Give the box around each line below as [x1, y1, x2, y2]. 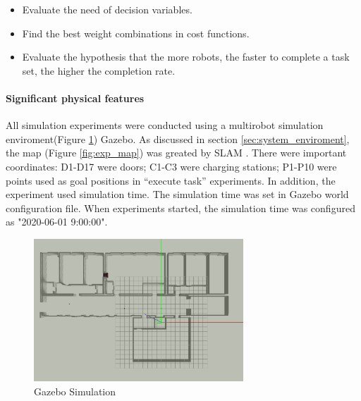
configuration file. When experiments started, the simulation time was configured [6, 200, 355, 215]
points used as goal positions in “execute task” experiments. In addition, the [6, 173, 336, 187]
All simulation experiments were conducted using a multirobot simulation [6, 118, 324, 132]
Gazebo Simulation [34, 383, 116, 398]
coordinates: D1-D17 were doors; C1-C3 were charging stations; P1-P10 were [6, 159, 337, 173]
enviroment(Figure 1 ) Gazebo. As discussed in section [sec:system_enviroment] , [6, 131, 350, 146]
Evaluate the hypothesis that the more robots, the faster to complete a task [22, 49, 350, 64]
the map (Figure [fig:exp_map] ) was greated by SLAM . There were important [6, 145, 347, 160]
